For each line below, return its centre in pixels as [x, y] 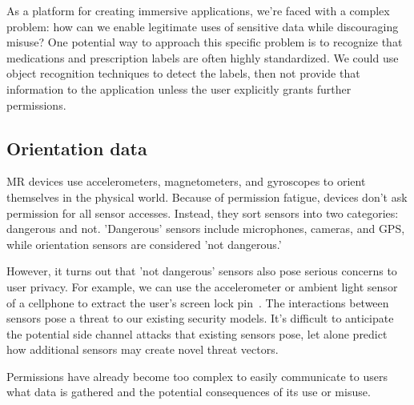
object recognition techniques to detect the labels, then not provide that [183, 73]
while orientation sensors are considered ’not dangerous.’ [144, 244]
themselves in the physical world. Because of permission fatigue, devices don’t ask [207, 196]
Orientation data [77, 148]
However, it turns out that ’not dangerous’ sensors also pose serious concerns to [202, 271]
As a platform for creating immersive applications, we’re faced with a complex [198, 10]
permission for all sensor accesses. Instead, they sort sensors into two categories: [203, 213]
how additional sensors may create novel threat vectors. [143, 349]
